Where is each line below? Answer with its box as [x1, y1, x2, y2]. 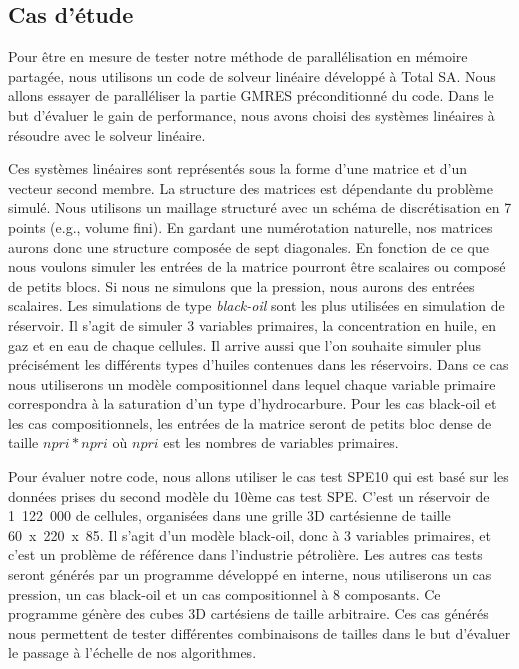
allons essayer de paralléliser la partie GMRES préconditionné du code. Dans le [8, 85, 494, 106]
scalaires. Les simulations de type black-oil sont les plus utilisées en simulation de [8, 295, 505, 316]
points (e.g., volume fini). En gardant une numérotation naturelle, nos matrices [8, 216, 493, 237]
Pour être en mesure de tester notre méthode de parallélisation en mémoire [8, 46, 468, 67]
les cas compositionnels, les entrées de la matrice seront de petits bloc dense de [8, 412, 492, 433]
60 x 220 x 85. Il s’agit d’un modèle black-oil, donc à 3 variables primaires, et [8, 524, 491, 545]
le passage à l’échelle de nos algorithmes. [8, 642, 257, 663]
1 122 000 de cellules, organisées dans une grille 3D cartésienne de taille [8, 505, 451, 526]
